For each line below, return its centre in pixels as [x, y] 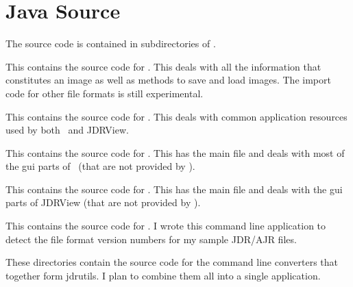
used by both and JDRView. [67, 130]
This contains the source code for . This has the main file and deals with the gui [174, 189]
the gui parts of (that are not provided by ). [100, 166]
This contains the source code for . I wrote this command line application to [166, 226]
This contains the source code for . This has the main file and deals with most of [175, 152]
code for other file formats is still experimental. [105, 93]
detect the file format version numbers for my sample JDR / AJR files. [151, 239]
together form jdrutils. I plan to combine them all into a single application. [163, 275]
